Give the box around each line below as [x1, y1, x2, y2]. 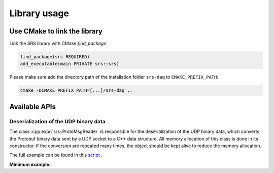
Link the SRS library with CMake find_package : [9, 41, 108, 47]
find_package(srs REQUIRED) [20, 54, 90, 60]
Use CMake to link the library [9, 27, 102, 36]
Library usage [9, 8, 70, 19]
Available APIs [9, 102, 56, 111]
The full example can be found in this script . [9, 152, 102, 158]
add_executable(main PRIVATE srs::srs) [20, 61, 119, 67]
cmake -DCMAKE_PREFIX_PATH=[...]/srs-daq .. [20, 88, 133, 93]
